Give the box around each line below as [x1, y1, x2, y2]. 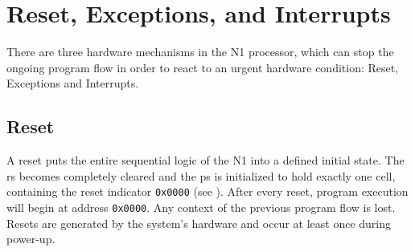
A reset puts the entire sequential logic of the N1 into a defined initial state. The [6, 152, 405, 169]
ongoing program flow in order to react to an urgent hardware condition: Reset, [6, 59, 399, 75]
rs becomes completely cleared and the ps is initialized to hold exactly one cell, [6, 167, 396, 184]
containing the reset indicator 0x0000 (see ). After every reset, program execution [6, 183, 409, 200]
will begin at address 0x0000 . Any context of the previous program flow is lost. [6, 198, 396, 215]
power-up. [6, 230, 55, 247]
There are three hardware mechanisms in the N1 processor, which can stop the [6, 43, 394, 60]
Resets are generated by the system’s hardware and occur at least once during [6, 214, 392, 231]
